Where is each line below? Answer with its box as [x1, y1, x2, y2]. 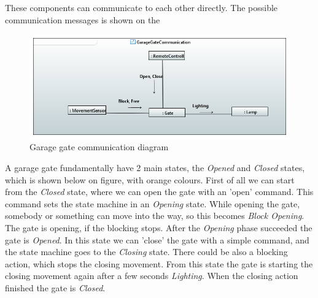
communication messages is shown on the [5, 13, 160, 26]
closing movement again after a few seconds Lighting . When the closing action [5, 269, 298, 282]
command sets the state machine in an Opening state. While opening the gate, [5, 197, 300, 210]
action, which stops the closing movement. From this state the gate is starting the [5, 257, 313, 270]
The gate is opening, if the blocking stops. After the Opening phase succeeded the [5, 221, 312, 234]
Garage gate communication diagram [29, 140, 169, 153]
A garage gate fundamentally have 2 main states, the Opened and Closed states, [5, 161, 305, 174]
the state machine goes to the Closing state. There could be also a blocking [5, 245, 288, 258]
